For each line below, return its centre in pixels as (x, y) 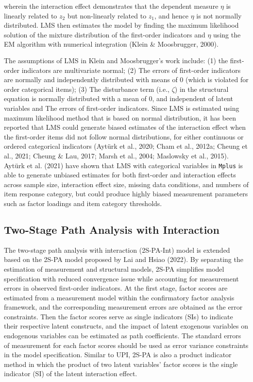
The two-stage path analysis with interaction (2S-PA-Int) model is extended (117, 250)
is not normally (219, 15)
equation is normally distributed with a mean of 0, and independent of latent (119, 98)
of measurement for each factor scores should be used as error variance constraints (126, 345)
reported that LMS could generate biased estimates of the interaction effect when (125, 127)
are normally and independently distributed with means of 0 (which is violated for (126, 79)
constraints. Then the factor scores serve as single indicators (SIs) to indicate (118, 316)
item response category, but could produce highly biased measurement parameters (126, 194)
